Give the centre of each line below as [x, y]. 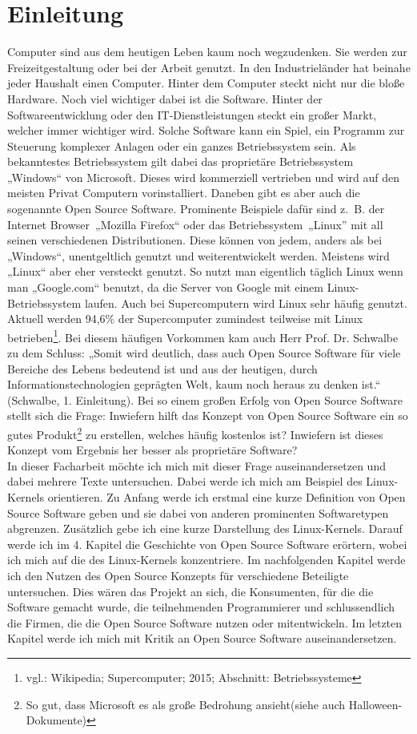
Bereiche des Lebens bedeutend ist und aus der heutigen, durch [162, 368]
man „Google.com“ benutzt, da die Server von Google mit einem [165, 287]
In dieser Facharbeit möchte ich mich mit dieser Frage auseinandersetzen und [196, 465]
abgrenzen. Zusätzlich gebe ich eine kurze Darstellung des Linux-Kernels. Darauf [205, 528]
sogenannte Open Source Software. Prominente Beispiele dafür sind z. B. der [196, 209]
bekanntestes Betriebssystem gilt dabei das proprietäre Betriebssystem [180, 161]
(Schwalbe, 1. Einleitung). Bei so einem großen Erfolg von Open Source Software [205, 399]
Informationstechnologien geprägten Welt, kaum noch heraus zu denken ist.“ [194, 384]
